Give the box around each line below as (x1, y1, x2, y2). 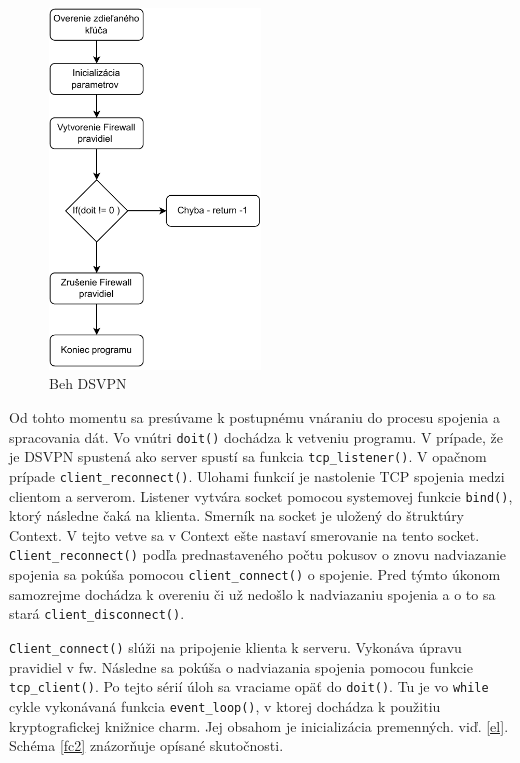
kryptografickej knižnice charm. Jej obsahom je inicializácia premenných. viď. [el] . (9, 715, 509, 736)
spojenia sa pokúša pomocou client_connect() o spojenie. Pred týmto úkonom (9, 564, 501, 585)
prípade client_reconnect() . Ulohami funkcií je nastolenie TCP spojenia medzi (9, 465, 505, 486)
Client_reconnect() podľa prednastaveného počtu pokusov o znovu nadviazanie (9, 544, 506, 565)
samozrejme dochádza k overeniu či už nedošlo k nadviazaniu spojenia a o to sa (9, 583, 496, 604)
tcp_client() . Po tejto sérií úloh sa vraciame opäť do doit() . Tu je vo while (9, 676, 489, 697)
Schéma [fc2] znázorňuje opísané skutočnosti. (9, 735, 284, 756)
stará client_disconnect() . (9, 603, 185, 624)
